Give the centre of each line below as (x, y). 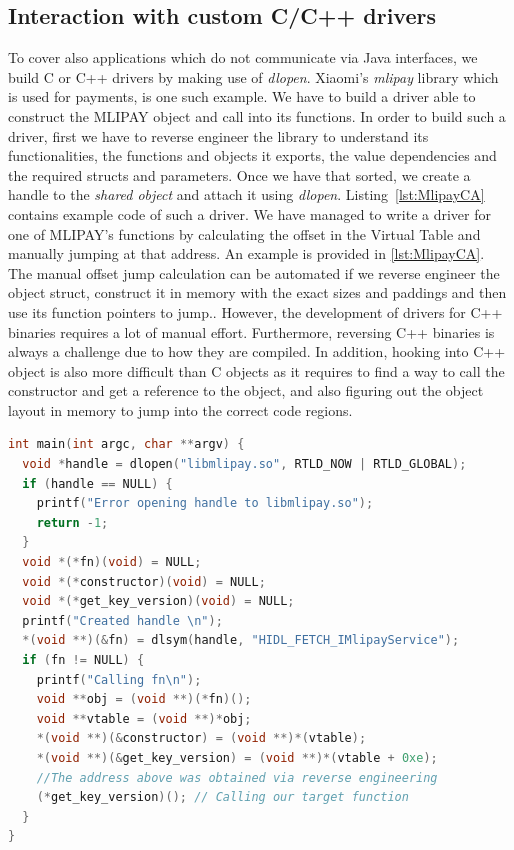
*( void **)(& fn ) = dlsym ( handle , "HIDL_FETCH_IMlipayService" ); (241, 640)
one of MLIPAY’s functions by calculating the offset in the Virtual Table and (244, 233)
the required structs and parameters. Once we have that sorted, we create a (239, 174)
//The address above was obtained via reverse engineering (237, 777)
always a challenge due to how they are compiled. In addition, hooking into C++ (257, 351)
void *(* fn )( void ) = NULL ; (112, 562)
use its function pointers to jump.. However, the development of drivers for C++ (255, 311)
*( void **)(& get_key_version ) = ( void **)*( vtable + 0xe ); (237, 757)
